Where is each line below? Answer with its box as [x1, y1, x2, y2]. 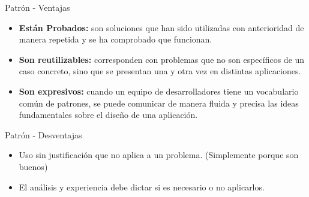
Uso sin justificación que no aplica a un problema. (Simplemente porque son [19, 148, 299, 161]
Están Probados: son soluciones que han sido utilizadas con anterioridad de [19, 21, 304, 34]
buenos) [19, 160, 48, 172]
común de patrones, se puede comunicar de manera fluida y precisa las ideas [19, 96, 299, 109]
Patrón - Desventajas [5, 128, 82, 141]
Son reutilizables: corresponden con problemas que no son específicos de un [19, 53, 305, 65]
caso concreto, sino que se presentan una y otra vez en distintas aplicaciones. [19, 65, 301, 77]
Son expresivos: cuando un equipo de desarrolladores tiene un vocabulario [19, 84, 299, 97]
